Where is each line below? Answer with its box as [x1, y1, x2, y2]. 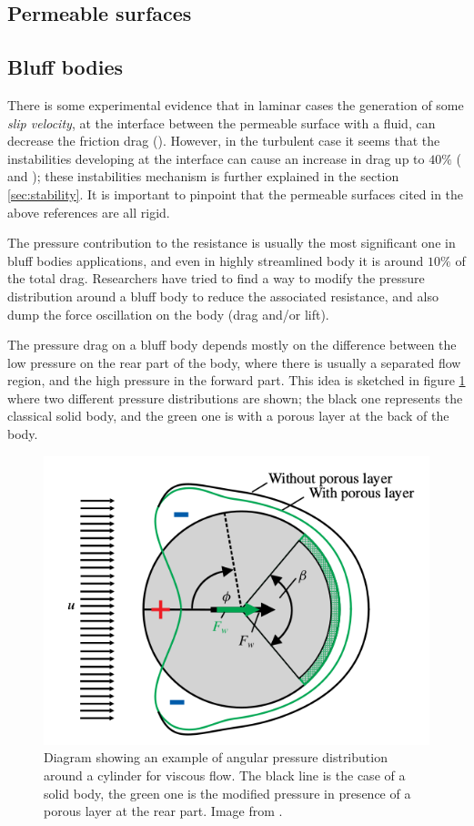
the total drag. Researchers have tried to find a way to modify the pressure [7, 269, 425, 288]
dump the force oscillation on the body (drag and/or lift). [7, 304, 329, 323]
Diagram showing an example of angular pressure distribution [44, 748, 388, 767]
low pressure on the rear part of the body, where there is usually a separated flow [7, 352, 461, 372]
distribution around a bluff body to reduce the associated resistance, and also [7, 286, 439, 305]
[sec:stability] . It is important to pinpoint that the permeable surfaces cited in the [7, 184, 464, 203]
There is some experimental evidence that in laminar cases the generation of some [7, 95, 464, 114]
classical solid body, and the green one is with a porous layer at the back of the [7, 406, 449, 425]
